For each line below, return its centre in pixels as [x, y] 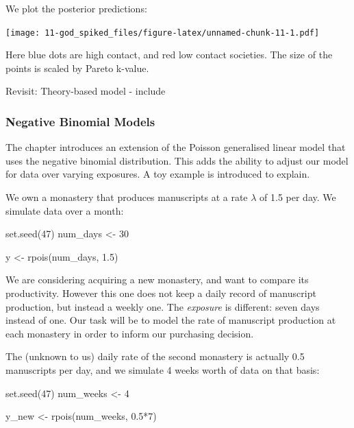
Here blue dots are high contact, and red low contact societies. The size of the [169, 55]
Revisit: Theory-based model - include [86, 91]
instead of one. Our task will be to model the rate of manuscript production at [171, 320]
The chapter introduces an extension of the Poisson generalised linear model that [176, 147]
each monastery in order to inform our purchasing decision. [130, 333]
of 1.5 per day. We [298, 197]
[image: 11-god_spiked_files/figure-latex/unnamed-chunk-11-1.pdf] [163, 33]
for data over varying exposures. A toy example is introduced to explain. [158, 174]
